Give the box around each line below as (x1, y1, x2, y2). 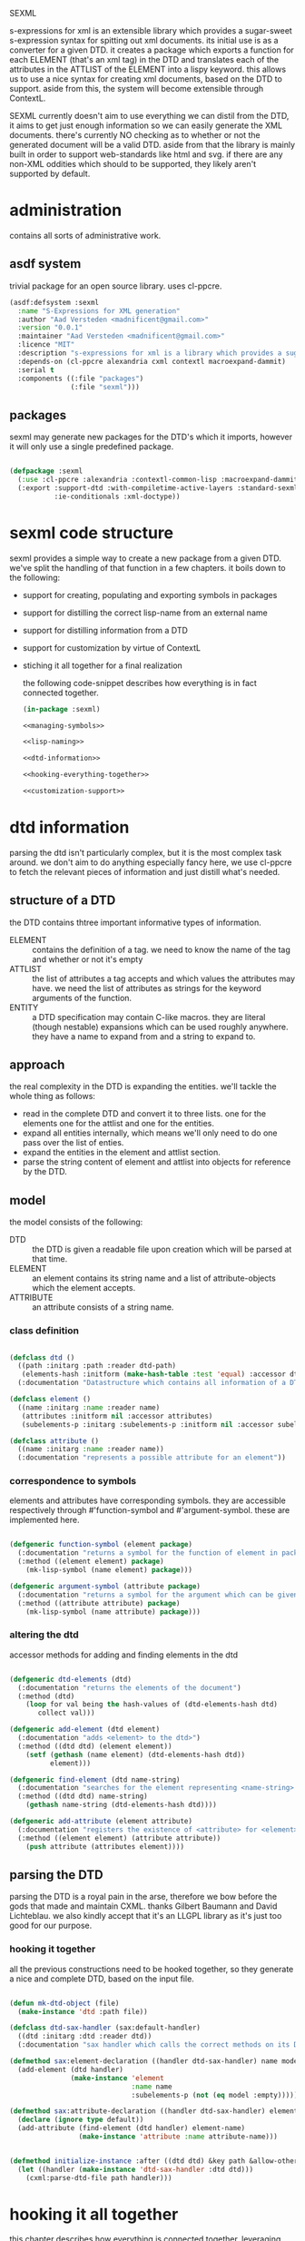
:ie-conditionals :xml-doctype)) (54, 492, 181, 501)
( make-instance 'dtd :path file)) (17, 2007, 148, 2016)
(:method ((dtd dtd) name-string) (17, 1792, 148, 1801)
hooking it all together (9, 2204, 179, 2225)
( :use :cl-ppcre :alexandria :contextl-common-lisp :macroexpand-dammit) (17, 476, 302, 485)
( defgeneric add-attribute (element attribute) (9, 1817, 193, 1826)
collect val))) (37, 1708, 95, 1718)
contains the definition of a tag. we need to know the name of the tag (32, 944, 290, 955)
